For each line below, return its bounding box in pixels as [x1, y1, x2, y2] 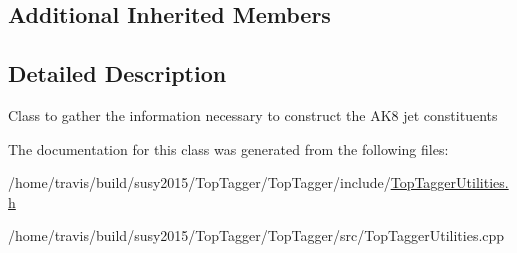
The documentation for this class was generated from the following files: [8, 138, 449, 159]
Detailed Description [8, 58, 227, 89]
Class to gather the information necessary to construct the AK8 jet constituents [8, 104, 498, 125]
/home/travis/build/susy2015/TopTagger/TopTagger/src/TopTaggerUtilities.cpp [8, 225, 505, 246]
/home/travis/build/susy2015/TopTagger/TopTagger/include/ [8, 172, 391, 193]
